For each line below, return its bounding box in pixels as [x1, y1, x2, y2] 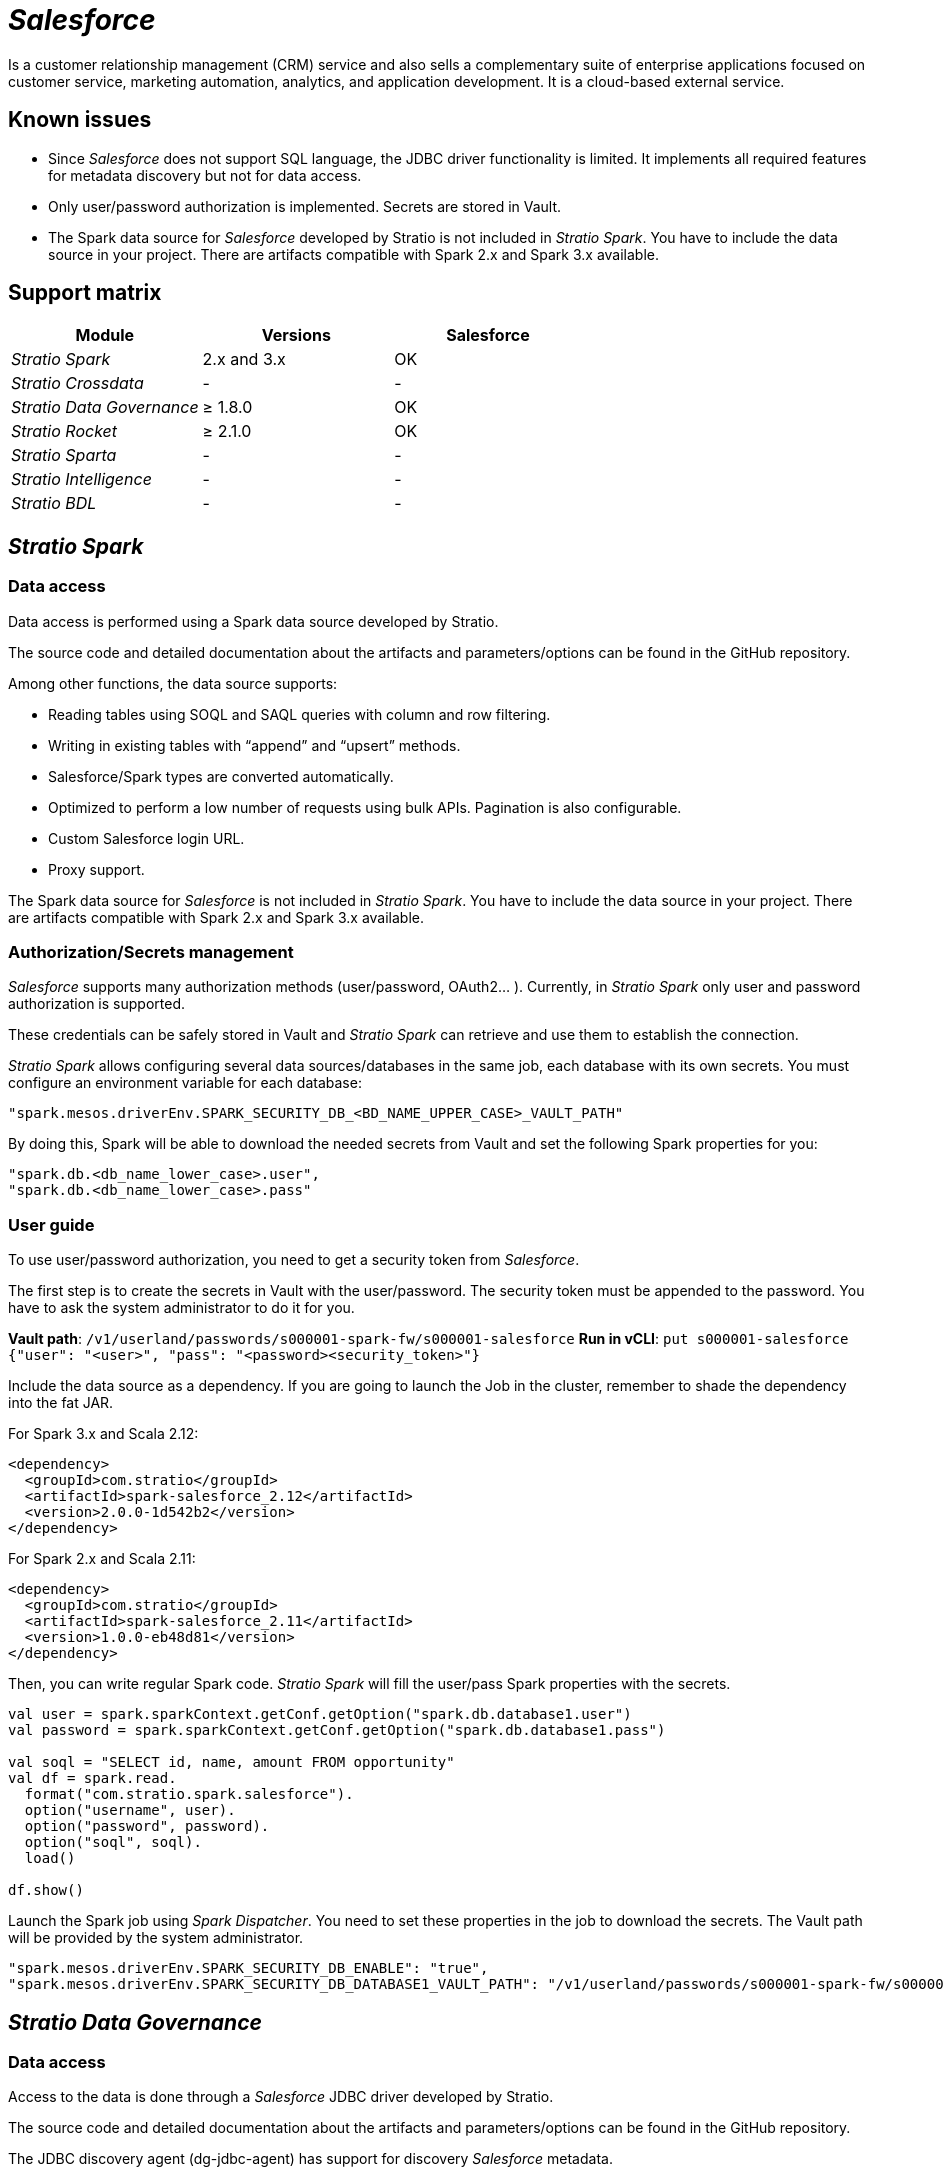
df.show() [8, 1882, 84, 1899]
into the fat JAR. [8, 1394, 114, 1412]
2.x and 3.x [202, 349, 286, 370]
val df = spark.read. [8, 1770, 177, 1787]
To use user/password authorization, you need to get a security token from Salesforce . [8, 1251, 580, 1269]
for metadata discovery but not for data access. [48, 166, 362, 184]
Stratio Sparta [11, 445, 117, 466]
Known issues [8, 107, 152, 133]
